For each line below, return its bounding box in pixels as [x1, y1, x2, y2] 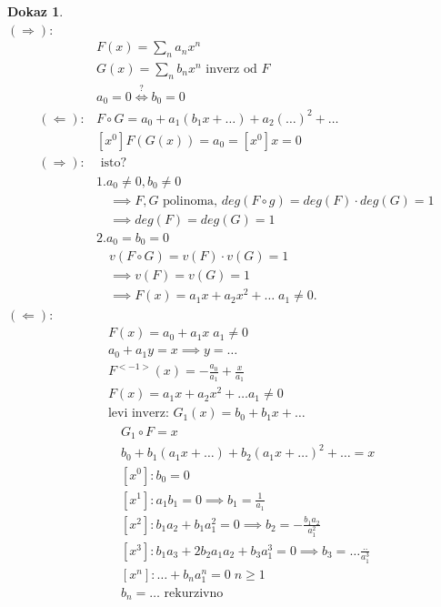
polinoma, [163, 194, 217, 207]
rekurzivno [164, 586, 224, 600]
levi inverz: [107, 407, 169, 420]
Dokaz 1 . [7, 2, 64, 20]
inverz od [205, 63, 257, 76]
